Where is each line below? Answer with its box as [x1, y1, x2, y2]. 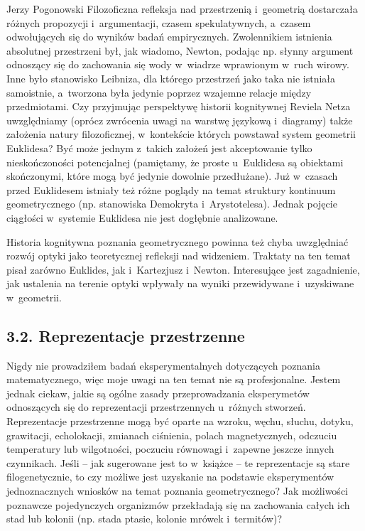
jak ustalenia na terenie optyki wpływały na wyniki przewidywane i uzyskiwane [6, 276, 354, 291]
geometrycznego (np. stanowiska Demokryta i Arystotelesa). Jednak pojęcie [6, 196, 337, 211]
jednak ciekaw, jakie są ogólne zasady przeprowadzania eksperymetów [6, 385, 310, 400]
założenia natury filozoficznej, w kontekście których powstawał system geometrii [6, 127, 356, 141]
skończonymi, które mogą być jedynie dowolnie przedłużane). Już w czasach [6, 168, 338, 183]
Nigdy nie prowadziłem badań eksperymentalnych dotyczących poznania [6, 358, 320, 372]
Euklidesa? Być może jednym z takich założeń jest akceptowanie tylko [6, 140, 312, 155]
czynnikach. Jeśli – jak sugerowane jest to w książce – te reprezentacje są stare [6, 455, 350, 470]
